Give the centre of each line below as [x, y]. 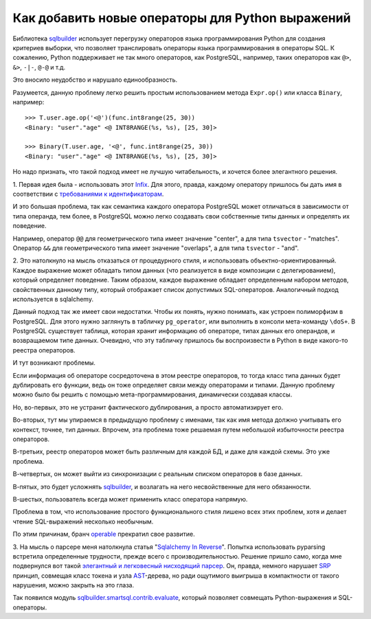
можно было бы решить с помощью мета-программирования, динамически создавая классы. [153, 394]
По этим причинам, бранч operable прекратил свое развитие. [104, 534]
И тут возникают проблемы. [54, 363]
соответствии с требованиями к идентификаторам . [88, 194]
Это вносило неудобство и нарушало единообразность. [95, 80]
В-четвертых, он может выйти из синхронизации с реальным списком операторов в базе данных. [158, 474]
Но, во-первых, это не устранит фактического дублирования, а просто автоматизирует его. [148, 407]
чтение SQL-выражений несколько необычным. [83, 521]
